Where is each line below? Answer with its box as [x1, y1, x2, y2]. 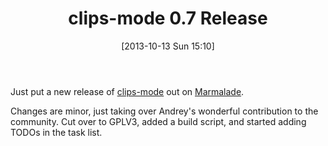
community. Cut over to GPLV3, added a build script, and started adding [10, 115, 307, 127]
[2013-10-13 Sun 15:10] [121, 40, 215, 52]
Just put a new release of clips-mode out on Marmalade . [10, 85, 245, 97]
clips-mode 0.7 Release [68, 7, 268, 30]
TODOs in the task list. [10, 126, 103, 138]
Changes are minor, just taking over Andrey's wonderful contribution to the [10, 105, 319, 117]
